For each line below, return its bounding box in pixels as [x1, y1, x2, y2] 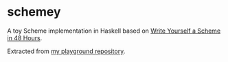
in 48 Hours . [7, 33, 43, 42]
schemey [7, 4, 61, 20]
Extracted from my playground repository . [7, 47, 126, 55]
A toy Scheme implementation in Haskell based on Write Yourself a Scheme [7, 27, 221, 35]
